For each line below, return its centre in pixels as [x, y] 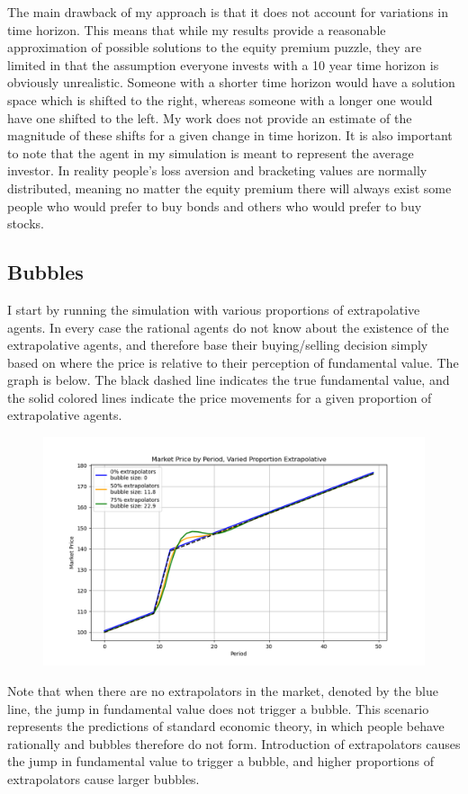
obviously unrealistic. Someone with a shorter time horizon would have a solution [231, 82]
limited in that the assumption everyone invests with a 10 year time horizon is [223, 64]
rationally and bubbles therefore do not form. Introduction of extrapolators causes [234, 743]
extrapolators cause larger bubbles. [103, 778]
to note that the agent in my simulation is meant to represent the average [211, 152]
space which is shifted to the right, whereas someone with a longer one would [220, 99]
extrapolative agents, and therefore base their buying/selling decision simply [218, 345]
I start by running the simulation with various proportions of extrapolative [214, 309]
